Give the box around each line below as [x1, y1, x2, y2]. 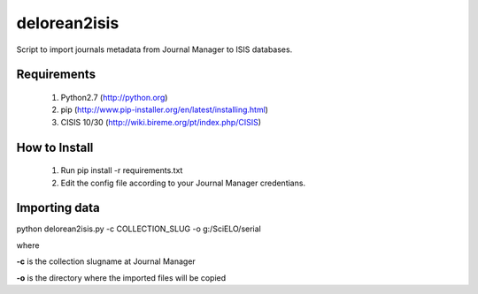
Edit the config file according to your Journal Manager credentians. [60, 177, 305, 188]
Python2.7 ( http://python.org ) [60, 92, 168, 102]
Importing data [16, 200, 101, 215]
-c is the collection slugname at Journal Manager [16, 256, 197, 267]
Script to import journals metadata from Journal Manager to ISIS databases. [16, 44, 293, 55]
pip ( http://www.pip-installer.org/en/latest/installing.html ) [60, 104, 269, 115]
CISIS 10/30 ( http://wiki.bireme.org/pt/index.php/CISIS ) [60, 117, 261, 127]
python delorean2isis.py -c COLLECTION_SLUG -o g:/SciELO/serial [16, 223, 261, 234]
